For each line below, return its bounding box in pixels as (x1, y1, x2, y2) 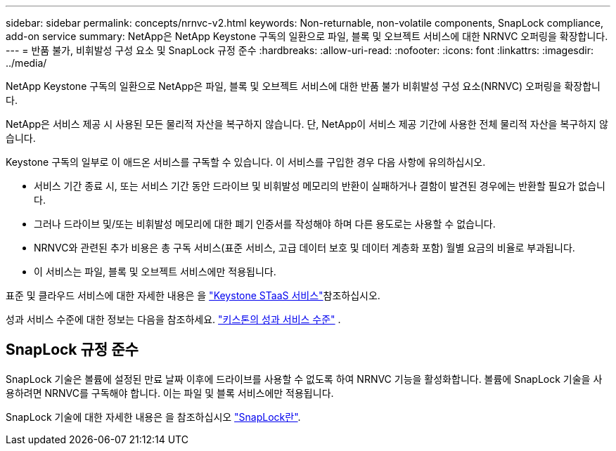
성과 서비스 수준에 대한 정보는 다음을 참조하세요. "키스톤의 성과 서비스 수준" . (6, 313, 341, 325)
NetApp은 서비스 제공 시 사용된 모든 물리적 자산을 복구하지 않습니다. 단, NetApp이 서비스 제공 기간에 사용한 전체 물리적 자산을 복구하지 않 (6, 118, 608, 130)
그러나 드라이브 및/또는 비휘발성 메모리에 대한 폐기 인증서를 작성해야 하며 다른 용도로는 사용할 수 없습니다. (34, 218, 496, 230)
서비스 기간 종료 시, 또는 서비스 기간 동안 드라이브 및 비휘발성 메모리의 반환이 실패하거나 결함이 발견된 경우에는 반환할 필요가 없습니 (34, 180, 606, 192)
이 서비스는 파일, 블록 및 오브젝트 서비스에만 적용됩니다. (34, 266, 276, 277)
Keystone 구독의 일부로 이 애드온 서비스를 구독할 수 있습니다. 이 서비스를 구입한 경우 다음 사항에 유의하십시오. (6, 156, 486, 168)
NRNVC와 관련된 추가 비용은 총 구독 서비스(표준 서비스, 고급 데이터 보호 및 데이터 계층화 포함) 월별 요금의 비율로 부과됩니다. (34, 242, 575, 254)
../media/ (6, 57, 47, 69)
